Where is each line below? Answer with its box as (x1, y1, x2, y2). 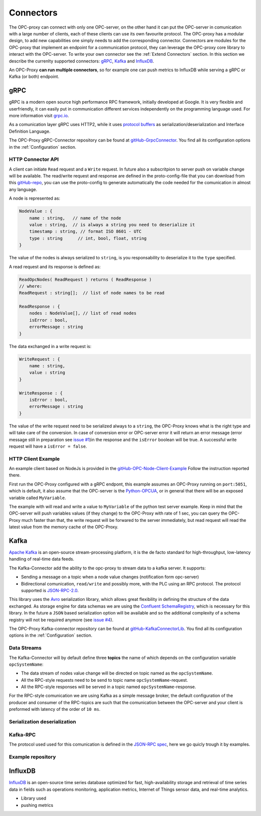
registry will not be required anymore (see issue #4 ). (9, 617, 114, 623)
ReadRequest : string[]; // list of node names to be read (19, 290, 165, 296)
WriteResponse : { (19, 390, 63, 396)
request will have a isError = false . (9, 443, 87, 449)
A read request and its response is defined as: (9, 264, 101, 269)
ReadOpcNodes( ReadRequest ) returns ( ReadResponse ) (19, 277, 152, 282)
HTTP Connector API (9, 156, 59, 163)
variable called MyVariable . (9, 495, 66, 501)
